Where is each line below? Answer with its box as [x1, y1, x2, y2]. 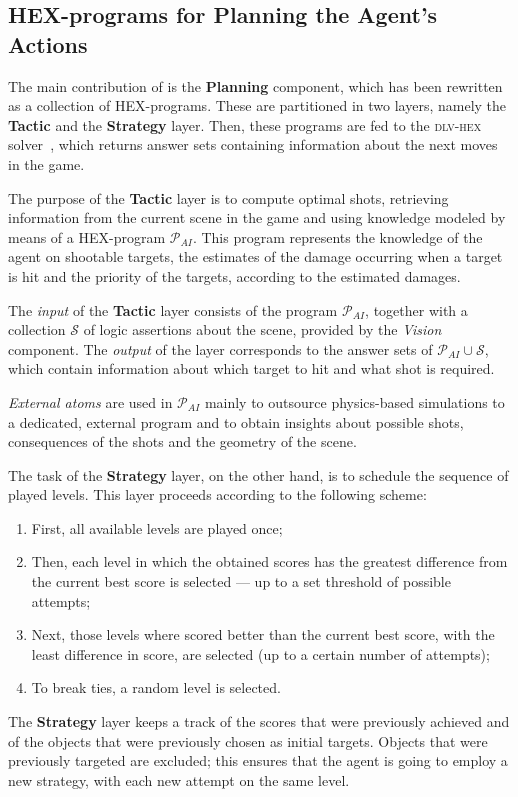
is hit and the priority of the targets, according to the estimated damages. [8, 265, 461, 286]
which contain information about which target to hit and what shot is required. [8, 358, 495, 379]
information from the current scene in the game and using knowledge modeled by [8, 207, 506, 228]
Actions [8, 28, 88, 59]
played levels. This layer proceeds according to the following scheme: [8, 484, 427, 505]
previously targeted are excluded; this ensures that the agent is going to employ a [8, 750, 508, 771]
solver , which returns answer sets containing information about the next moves [8, 134, 498, 155]
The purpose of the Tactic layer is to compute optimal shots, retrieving [8, 187, 449, 208]
